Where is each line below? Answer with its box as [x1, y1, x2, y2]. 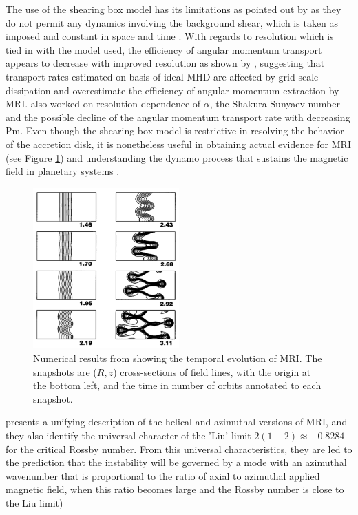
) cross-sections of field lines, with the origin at [113, 364, 311, 379]
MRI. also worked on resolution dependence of [6, 96, 201, 111]
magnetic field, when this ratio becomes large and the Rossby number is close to [6, 482, 344, 496]
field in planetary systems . [6, 164, 120, 178]
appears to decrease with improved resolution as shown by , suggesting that [6, 56, 325, 70]
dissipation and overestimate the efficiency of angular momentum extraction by [6, 83, 339, 97]
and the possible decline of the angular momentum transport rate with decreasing [6, 109, 350, 124]
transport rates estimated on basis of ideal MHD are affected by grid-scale [6, 69, 319, 83]
